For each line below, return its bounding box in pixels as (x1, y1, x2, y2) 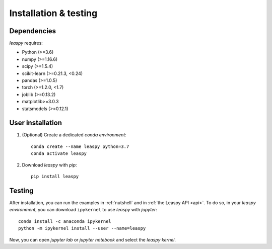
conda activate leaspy (31, 151, 87, 156)
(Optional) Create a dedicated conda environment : (22, 132, 127, 138)
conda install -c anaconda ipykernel (18, 218, 112, 224)
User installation (9, 119, 62, 127)
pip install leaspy (31, 174, 79, 180)
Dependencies (9, 27, 56, 35)
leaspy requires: (9, 40, 43, 46)
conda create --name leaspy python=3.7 (31, 143, 129, 149)
